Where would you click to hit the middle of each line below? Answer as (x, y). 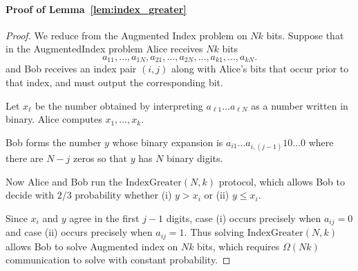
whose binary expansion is (168, 142)
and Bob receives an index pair (71, 69)
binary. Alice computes (54, 119)
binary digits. (195, 158)
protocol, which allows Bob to (282, 181)
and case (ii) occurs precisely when (79, 232)
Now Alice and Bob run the (64, 181)
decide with (30, 195)
